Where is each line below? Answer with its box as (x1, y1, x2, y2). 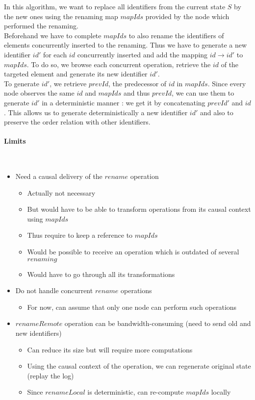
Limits (4, 136, 26, 146)
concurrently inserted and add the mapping (77, 49, 208, 59)
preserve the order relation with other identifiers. (4, 117, 151, 127)
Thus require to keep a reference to (27, 230, 133, 240)
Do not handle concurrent (15, 285, 93, 296)
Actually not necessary (27, 187, 96, 198)
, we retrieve (50, 78, 87, 88)
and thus (123, 88, 150, 98)
